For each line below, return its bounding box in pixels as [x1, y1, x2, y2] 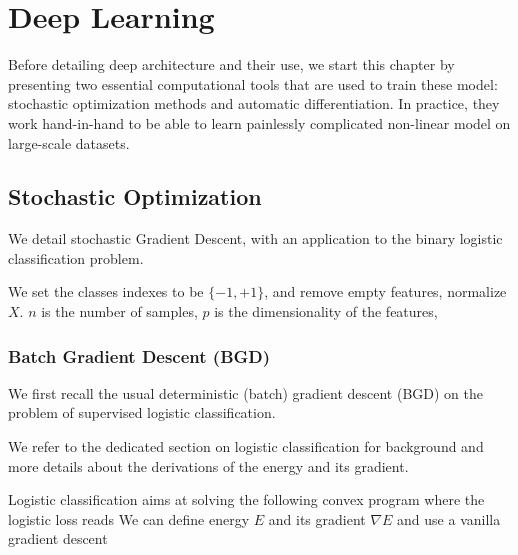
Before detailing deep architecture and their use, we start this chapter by [8, 54, 455, 75]
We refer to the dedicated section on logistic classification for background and [8, 436, 484, 457]
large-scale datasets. [8, 132, 130, 153]
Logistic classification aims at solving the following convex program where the [8, 489, 485, 510]
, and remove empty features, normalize [264, 281, 507, 302]
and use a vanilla [397, 508, 501, 529]
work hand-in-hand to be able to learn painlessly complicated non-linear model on [8, 112, 511, 133]
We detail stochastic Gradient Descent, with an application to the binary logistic [8, 228, 503, 249]
